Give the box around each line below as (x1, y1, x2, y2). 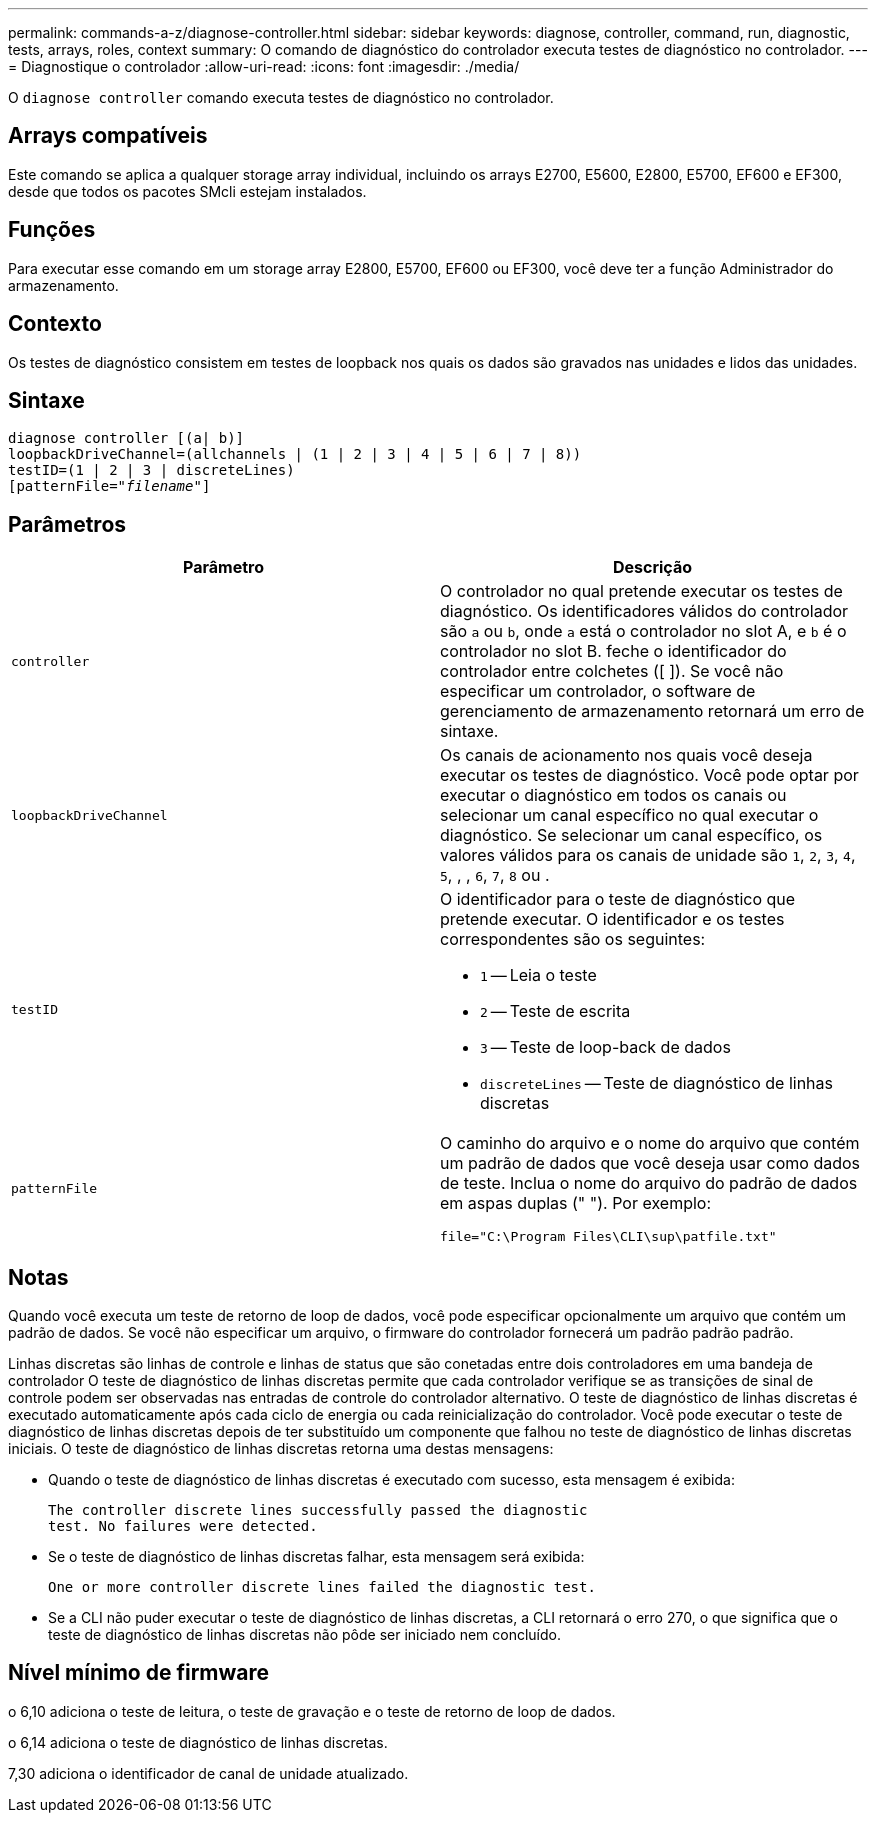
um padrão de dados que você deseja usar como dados (440, 1153, 861, 1174)
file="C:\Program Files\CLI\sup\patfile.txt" (440, 1229, 777, 1245)
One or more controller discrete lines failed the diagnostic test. (48, 1579, 596, 1596)
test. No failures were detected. (48, 1518, 318, 1535)
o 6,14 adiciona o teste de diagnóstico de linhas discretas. (8, 1733, 388, 1751)
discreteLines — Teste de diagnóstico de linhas (480, 1073, 833, 1094)
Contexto (8, 311, 102, 337)
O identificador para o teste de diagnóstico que (440, 889, 796, 910)
